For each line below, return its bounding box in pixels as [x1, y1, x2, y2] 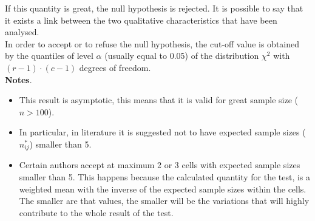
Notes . [5, 73, 32, 86]
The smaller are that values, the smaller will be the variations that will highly [19, 194, 310, 207]
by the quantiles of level [5, 49, 93, 62]
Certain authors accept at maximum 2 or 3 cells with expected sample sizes [19, 158, 300, 171]
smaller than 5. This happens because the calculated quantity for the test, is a [19, 170, 311, 183]
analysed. [5, 25, 39, 38]
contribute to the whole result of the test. [19, 206, 174, 219]
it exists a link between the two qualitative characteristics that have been [5, 13, 277, 26]
